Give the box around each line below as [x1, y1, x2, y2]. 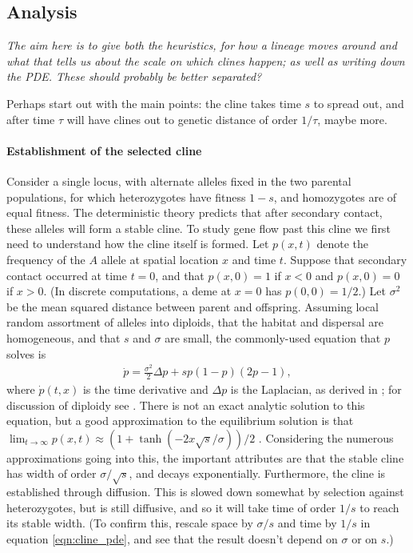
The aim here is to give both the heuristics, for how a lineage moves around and [6, 37, 397, 54]
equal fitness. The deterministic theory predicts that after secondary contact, [6, 204, 383, 221]
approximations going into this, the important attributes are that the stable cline [6, 449, 404, 466]
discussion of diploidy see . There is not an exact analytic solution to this [6, 396, 365, 413]
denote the [316, 235, 369, 252]
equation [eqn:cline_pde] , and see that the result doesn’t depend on [6, 530, 338, 547]
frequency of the [6, 250, 85, 267]
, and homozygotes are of [273, 188, 397, 205]
